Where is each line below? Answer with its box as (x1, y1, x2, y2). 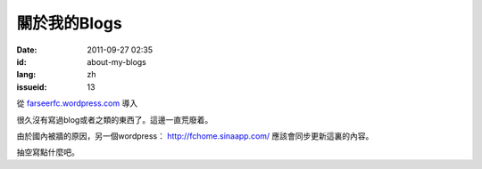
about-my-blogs (87, 56, 146, 67)
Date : (16, 44, 37, 55)
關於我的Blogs (16, 13, 122, 33)
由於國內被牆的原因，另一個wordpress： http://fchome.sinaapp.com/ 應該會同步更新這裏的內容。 (16, 130, 374, 141)
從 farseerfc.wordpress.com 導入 (16, 98, 138, 109)
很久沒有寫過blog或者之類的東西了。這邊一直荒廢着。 (16, 114, 213, 125)
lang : (16, 69, 37, 80)
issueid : (16, 81, 47, 93)
